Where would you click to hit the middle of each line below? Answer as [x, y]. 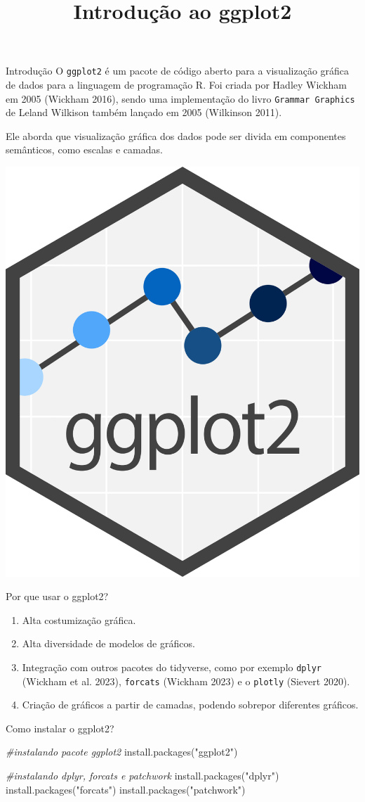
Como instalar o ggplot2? [60, 728]
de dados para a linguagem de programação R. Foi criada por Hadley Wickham [177, 85]
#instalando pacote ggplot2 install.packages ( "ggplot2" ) [122, 752]
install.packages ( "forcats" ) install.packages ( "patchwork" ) [126, 789]
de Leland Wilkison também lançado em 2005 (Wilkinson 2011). [144, 112]
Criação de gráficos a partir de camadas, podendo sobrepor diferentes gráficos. [190, 705]
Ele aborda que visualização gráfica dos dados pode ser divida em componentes [176, 135]
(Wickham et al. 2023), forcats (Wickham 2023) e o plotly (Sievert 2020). [186, 681]
